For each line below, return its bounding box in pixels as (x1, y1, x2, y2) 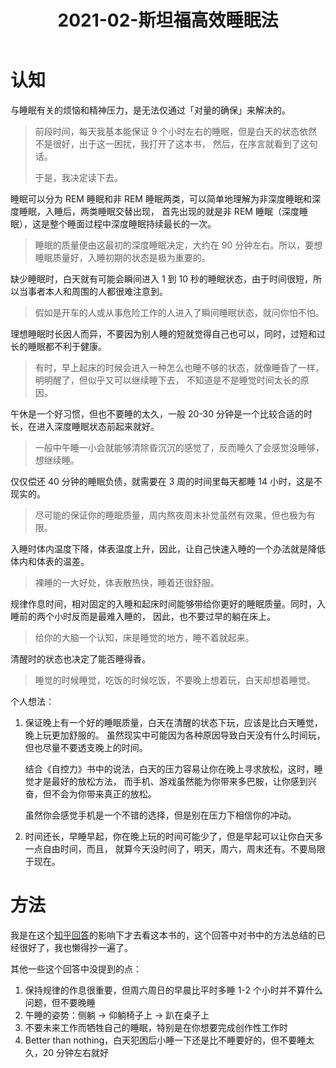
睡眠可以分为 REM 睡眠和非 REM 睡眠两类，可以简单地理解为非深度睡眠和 (10, 192, 312, 205)
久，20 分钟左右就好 (24, 1046, 110, 1058)
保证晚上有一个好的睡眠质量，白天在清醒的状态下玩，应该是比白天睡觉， (24, 716, 323, 728)
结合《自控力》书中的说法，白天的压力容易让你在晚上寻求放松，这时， (24, 762, 315, 775)
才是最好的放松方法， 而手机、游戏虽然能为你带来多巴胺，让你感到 (33, 775, 308, 787)
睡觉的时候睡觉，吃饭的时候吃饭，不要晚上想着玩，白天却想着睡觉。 (34, 674, 316, 686)
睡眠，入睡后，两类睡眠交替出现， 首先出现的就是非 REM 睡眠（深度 (18, 205, 300, 217)
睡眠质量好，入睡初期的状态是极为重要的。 (34, 251, 211, 263)
